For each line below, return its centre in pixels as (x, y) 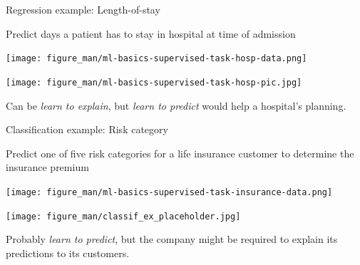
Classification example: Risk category (87, 129)
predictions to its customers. (68, 253)
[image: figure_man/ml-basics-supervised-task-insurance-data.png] (169, 192)
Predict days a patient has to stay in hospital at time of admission (151, 33)
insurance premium (47, 167)
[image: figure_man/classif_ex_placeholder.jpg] (123, 216)
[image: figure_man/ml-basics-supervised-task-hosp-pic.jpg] (154, 82)
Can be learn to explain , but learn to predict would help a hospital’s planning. (176, 105)
